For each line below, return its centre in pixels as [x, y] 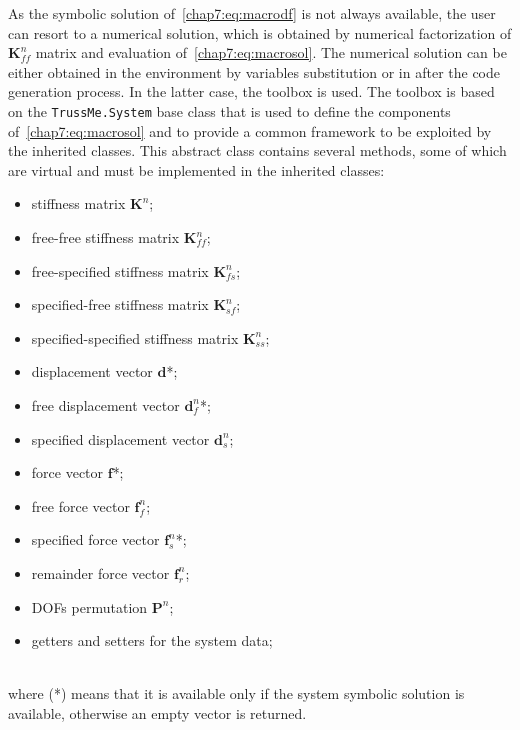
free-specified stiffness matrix [120, 270]
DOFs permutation [89, 606]
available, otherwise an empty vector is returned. [157, 712]
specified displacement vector [120, 438]
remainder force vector [100, 572]
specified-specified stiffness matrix [135, 337]
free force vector [80, 505]
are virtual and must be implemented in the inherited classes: [196, 169]
